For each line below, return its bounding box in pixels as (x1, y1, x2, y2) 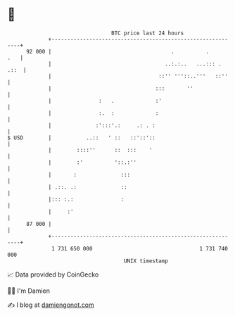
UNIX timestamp (123, 257, 169, 265)
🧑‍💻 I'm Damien (7, 286, 51, 295)
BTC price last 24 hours (111, 30, 184, 37)
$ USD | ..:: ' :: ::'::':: (7, 134, 156, 141)
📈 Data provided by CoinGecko (7, 270, 99, 279)
